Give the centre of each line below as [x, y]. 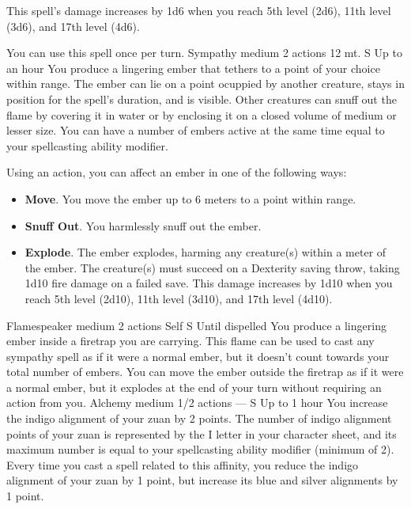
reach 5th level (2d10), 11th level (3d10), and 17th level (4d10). [179, 298]
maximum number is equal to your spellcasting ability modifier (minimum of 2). [200, 449]
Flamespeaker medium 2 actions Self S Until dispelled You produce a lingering [196, 325]
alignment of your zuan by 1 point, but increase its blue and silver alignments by [202, 480]
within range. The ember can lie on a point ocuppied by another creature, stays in [205, 84]
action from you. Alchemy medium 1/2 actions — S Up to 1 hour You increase [197, 403]
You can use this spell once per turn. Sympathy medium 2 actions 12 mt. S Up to [204, 53]
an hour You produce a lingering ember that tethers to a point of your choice [193, 68]
